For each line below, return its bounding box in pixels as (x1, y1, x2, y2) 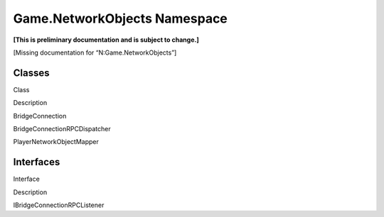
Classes (13, 67, 50, 79)
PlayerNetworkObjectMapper (13, 138, 99, 146)
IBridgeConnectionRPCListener (13, 201, 105, 209)
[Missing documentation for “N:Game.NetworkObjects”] (13, 48, 177, 57)
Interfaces (13, 156, 60, 168)
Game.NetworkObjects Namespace (13, 11, 228, 26)
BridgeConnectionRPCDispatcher (13, 125, 112, 133)
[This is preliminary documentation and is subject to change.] (13, 35, 199, 44)
